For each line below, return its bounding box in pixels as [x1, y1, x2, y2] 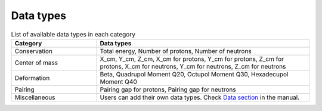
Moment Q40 [100, 78, 137, 86]
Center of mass [14, 58, 58, 67]
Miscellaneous [14, 93, 55, 101]
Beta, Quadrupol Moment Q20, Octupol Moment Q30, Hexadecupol [100, 70, 289, 78]
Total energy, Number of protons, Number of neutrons [100, 47, 252, 55]
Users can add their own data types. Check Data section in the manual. [100, 93, 300, 101]
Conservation [14, 47, 53, 55]
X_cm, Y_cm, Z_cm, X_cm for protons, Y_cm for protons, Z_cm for [100, 54, 284, 63]
